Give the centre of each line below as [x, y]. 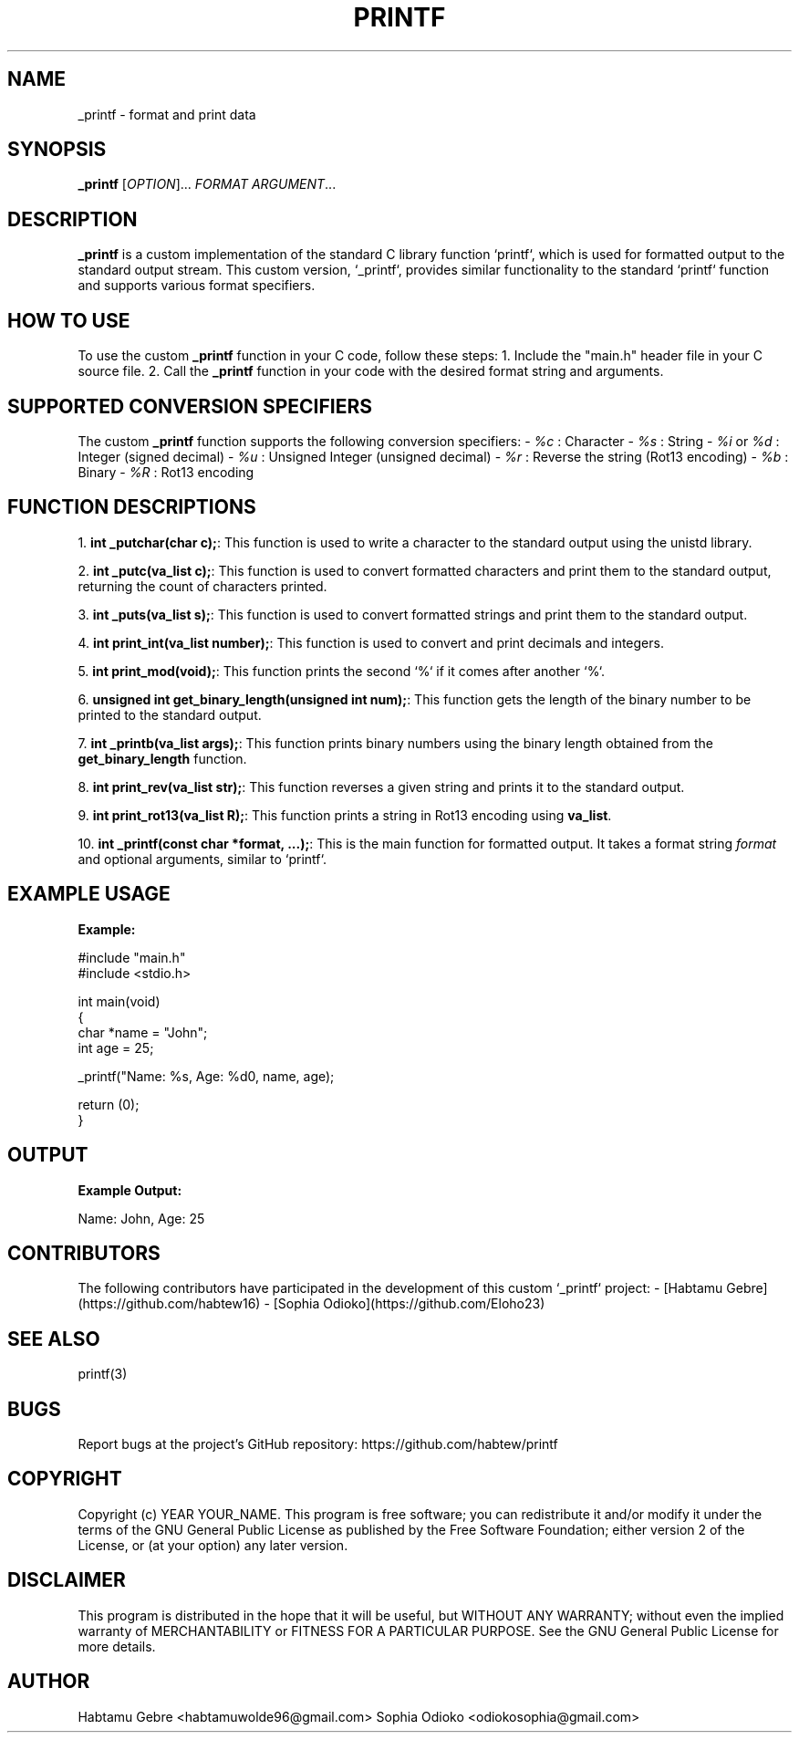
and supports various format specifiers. [197, 286]
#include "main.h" [132, 957]
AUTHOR [49, 1682]
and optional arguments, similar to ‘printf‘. [202, 859]
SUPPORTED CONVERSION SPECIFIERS [190, 406]
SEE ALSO [54, 1339]
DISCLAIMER [67, 1580]
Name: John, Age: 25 [141, 1218]
